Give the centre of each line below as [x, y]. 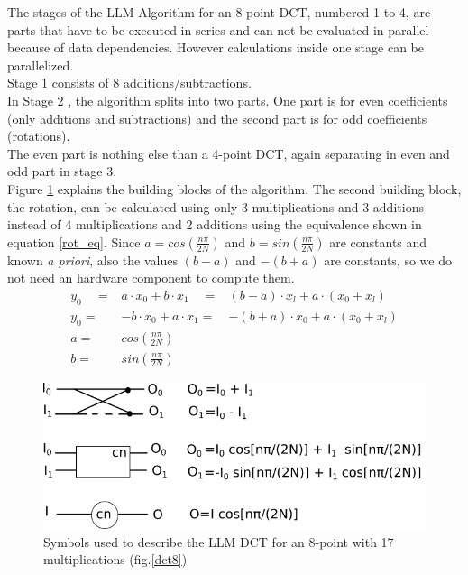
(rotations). [39, 136]
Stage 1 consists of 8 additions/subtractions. [129, 83]
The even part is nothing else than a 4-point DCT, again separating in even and [229, 153]
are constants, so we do [388, 260]
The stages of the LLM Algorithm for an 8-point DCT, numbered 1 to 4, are [219, 12]
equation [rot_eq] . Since [74, 241]
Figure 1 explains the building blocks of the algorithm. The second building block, [234, 188]
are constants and [378, 241]
